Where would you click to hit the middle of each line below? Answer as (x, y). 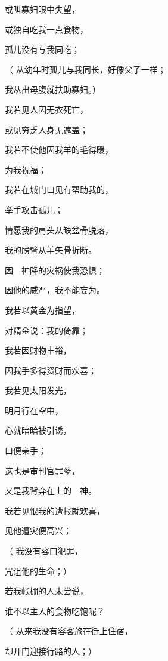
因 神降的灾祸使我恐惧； (55, 270)
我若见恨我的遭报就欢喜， (55, 510)
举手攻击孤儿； (34, 209)
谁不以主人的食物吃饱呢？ (55, 611)
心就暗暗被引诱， (38, 430)
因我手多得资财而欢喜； (51, 370)
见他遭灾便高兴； (38, 531)
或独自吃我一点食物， (46, 29)
